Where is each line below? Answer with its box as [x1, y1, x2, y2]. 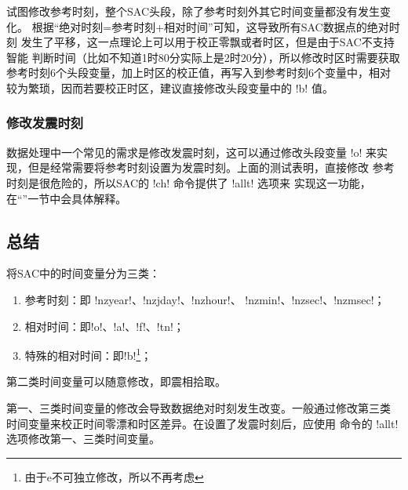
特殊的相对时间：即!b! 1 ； [24, 345, 152, 363]
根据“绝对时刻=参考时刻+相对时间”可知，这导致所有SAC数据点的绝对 [31, 18, 389, 34]
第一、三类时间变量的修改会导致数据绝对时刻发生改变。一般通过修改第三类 [6, 399, 391, 416]
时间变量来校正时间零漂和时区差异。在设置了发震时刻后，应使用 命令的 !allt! [6, 415, 399, 431]
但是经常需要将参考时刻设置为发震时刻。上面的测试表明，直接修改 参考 [27, 159, 395, 176]
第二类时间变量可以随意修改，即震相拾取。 [6, 373, 226, 390]
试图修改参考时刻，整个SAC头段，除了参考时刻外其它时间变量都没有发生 [6, 3, 380, 19]
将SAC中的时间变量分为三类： [6, 265, 160, 281]
